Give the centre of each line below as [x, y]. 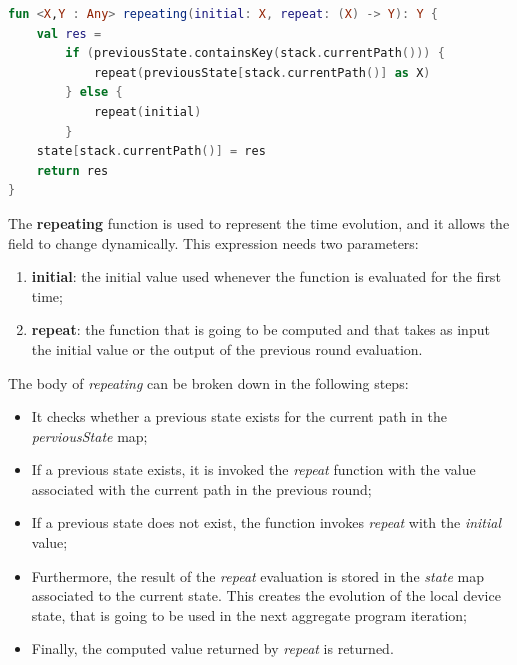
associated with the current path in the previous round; [201, 488]
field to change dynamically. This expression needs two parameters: [213, 242]
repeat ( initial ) [147, 111]
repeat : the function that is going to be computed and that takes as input [260, 329]
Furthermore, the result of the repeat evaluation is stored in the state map [257, 575]
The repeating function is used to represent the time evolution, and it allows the [259, 222]
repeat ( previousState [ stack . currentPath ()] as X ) [262, 72]
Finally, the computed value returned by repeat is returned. [212, 648]
